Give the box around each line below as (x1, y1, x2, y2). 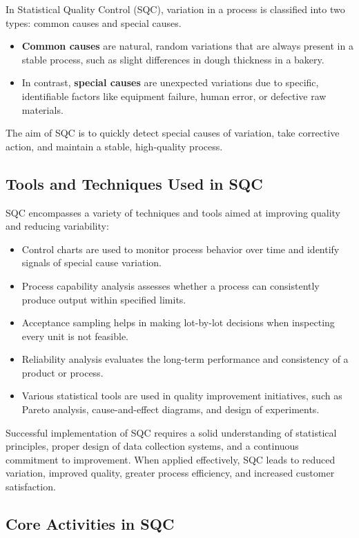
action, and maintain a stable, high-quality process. (6, 139, 223, 153)
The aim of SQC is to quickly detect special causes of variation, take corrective (6, 126, 340, 140)
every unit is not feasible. (21, 328, 128, 343)
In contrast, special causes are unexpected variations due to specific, (21, 75, 319, 90)
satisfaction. (6, 479, 56, 494)
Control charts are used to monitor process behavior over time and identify (21, 241, 340, 256)
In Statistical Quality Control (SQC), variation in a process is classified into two (6, 2, 345, 16)
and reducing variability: (6, 219, 109, 233)
